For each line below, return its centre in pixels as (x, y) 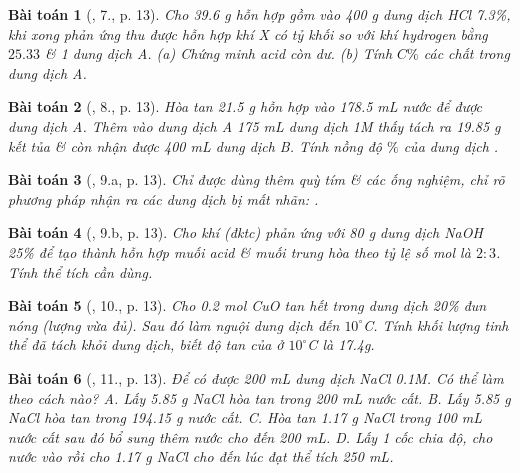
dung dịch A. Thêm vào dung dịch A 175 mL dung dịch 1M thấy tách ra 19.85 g (254, 125)
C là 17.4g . (341, 344)
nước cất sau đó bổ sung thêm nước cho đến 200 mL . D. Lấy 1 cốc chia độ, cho (250, 436)
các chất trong (466, 53)
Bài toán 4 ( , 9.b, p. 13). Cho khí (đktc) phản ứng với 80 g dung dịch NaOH (245, 232)
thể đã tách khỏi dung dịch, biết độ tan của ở (146, 344)
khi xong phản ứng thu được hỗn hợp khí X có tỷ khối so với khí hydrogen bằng (248, 33)
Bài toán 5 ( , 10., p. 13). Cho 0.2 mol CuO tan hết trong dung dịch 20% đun (247, 305)
